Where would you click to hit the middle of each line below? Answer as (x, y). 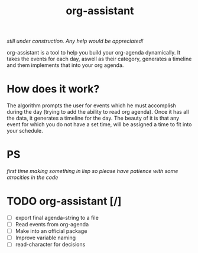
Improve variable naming (46, 238)
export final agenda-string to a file (57, 218)
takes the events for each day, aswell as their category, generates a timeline (99, 59)
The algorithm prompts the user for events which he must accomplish (91, 105)
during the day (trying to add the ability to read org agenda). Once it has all (98, 112)
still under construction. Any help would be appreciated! (75, 41)
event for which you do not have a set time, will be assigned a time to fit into (99, 124)
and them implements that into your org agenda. (65, 65)
